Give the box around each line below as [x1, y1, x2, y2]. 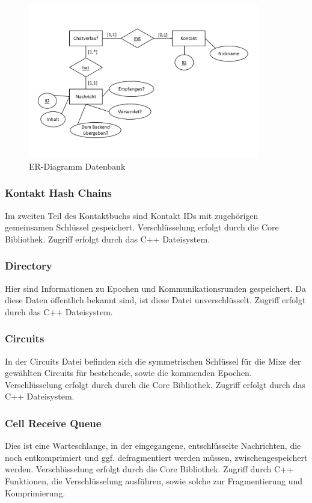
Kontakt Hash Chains [5, 185, 112, 200]
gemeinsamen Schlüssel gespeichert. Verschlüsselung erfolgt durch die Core [5, 221, 279, 233]
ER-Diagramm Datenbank [29, 159, 126, 172]
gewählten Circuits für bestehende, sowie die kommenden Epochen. [5, 366, 252, 379]
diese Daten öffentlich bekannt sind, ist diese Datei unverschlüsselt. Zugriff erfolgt [5, 294, 306, 306]
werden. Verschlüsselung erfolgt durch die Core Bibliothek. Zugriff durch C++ [5, 463, 293, 475]
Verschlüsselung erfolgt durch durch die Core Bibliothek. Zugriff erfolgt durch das [5, 378, 305, 390]
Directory [5, 258, 52, 273]
